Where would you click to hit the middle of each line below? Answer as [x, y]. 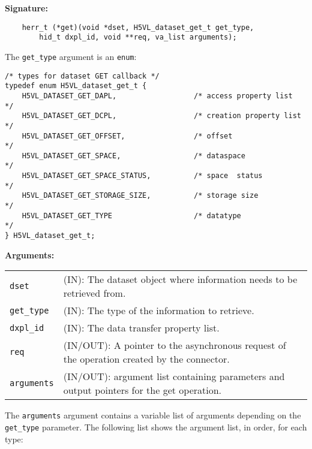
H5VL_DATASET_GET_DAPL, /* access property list [157, 96]
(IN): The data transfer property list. [141, 328]
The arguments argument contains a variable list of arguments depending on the [153, 415]
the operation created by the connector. [146, 359]
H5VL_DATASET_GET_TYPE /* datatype [131, 216]
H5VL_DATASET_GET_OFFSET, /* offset [127, 136]
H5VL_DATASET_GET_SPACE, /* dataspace [133, 156]
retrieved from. [94, 293]
